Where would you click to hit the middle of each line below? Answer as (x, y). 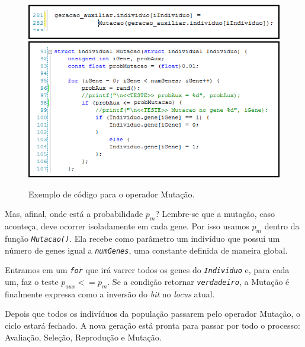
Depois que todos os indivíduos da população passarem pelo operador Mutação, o (152, 314)
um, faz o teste (32, 282)
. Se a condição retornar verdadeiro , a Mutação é (198, 282)
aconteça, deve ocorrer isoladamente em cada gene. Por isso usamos (127, 226)
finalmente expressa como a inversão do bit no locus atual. (110, 294)
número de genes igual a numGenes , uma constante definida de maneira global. (146, 250)
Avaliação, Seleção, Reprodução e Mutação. (83, 337)
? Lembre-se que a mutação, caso (215, 214)
